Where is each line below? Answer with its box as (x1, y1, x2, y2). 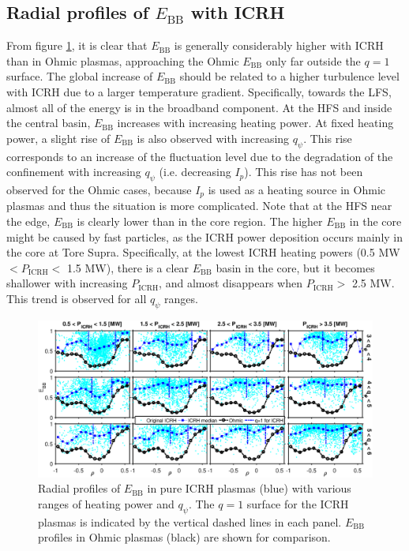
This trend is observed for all (6, 290, 147, 306)
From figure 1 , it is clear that (6, 37, 148, 54)
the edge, (6, 213, 51, 229)
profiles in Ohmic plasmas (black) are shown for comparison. (38, 529, 331, 545)
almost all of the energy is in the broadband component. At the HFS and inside (6, 99, 392, 115)
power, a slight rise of (6, 129, 111, 146)
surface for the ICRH (246, 495, 349, 512)
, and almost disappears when (159, 275, 302, 291)
